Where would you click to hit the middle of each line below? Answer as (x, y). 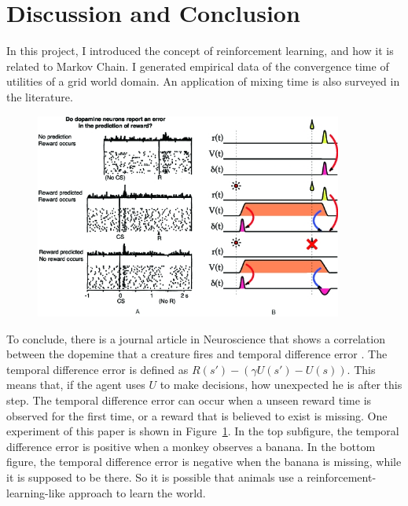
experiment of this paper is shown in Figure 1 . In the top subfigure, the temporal (203, 431)
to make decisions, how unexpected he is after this (281, 385)
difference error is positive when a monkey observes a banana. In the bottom (191, 446)
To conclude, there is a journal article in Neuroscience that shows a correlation (196, 338)
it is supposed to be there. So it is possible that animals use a (155, 477)
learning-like (36, 492)
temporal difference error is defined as (97, 369)
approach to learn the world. (137, 492)
